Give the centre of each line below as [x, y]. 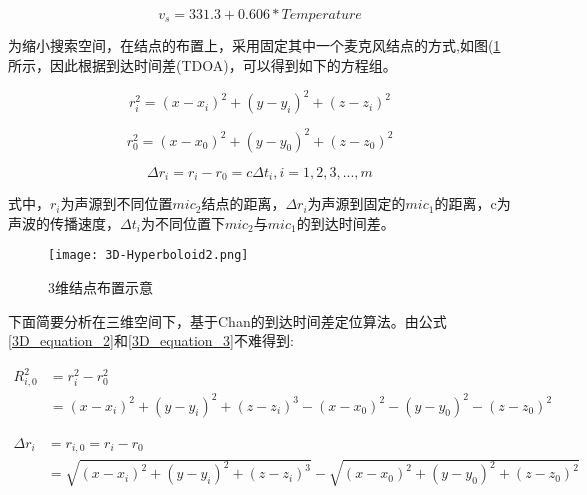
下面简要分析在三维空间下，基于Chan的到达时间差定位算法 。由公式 [227, 320]
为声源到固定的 [356, 203]
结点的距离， [243, 203]
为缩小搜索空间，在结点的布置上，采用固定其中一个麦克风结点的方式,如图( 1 [254, 45]
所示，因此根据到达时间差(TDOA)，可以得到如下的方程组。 [202, 65]
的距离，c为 [472, 203]
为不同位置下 [182, 222]
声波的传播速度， [64, 222]
